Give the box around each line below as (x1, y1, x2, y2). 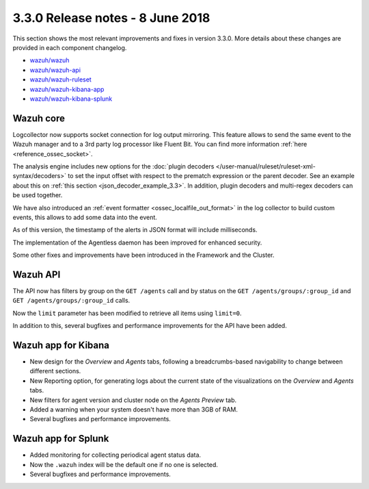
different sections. (29, 367, 81, 375)
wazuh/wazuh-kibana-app (29, 85, 105, 93)
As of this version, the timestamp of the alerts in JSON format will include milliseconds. (12, 226, 258, 234)
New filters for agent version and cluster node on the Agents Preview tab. (29, 396, 237, 404)
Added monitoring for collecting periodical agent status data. (29, 451, 202, 459)
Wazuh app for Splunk (12, 433, 109, 444)
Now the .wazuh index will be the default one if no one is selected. (29, 460, 219, 468)
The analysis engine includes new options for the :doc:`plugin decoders (12, 162, 215, 171)
